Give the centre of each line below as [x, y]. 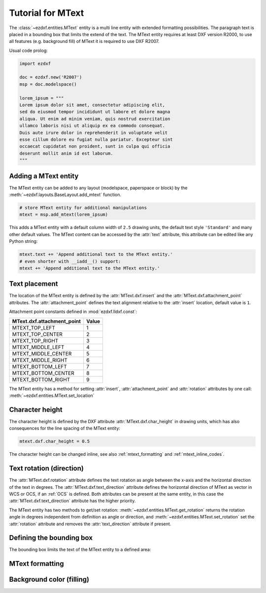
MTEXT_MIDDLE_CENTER [42, 354]
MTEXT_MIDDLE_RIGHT [40, 360]
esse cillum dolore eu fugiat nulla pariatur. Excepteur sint [96, 139]
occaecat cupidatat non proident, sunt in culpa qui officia [95, 146]
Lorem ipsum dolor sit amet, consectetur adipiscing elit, [92, 105]
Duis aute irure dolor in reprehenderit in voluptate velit [94, 133]
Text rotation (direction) [46, 468]
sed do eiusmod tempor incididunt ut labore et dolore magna [95, 112]
